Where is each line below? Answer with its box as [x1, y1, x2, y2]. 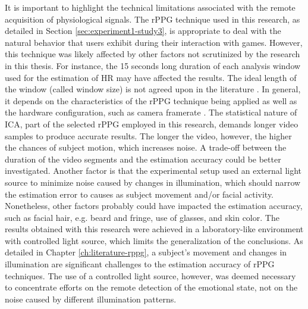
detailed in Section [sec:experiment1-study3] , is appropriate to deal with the [5, 24, 281, 37]
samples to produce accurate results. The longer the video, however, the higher [5, 129, 292, 142]
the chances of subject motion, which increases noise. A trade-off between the [5, 141, 287, 154]
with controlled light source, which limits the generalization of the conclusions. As [5, 234, 303, 246]
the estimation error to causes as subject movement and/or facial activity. [5, 188, 274, 200]
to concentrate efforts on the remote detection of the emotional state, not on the [5, 281, 298, 294]
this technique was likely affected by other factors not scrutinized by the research [5, 48, 300, 60]
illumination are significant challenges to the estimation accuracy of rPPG [5, 258, 275, 270]
